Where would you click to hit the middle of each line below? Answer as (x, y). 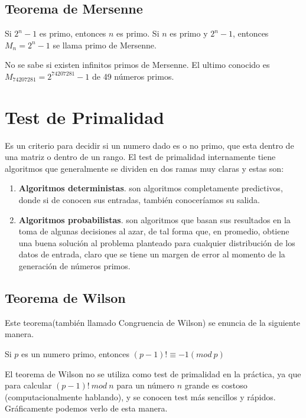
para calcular (28, 385)
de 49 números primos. (133, 76)
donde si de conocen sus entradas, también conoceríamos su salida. (139, 200)
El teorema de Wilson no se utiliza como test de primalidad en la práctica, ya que (153, 373)
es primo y (189, 33)
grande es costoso (216, 385)
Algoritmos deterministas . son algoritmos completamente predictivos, (151, 188)
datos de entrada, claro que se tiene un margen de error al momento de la (152, 254)
